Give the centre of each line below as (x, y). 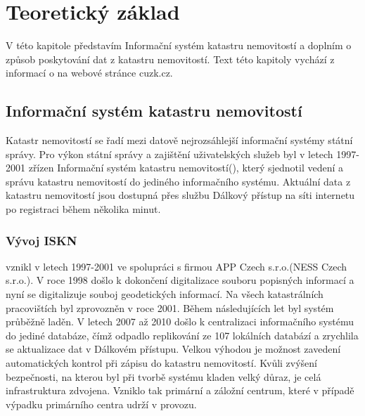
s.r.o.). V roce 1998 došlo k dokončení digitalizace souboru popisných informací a (180, 280)
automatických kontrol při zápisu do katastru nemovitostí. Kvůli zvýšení (162, 363)
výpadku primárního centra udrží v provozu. (101, 404)
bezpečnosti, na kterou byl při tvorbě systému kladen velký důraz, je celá (164, 376)
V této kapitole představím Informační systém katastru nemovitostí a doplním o (179, 45)
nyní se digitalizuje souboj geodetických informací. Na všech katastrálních (165, 294)
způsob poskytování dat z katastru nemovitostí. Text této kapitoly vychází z (170, 59)
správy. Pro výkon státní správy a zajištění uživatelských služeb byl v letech (169, 154)
